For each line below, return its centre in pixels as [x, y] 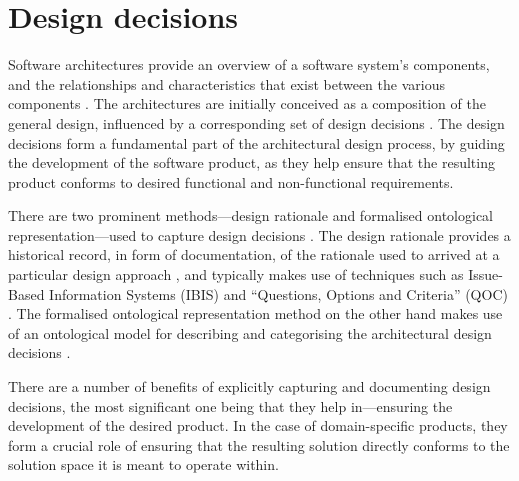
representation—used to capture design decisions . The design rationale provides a [259, 234]
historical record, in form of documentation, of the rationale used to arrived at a [254, 254]
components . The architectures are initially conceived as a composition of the [247, 103]
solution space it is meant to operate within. [143, 464]
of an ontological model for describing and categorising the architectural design [250, 332]
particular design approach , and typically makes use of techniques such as [236, 274]
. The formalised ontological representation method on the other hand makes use [255, 313]
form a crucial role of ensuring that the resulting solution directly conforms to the [259, 444]
